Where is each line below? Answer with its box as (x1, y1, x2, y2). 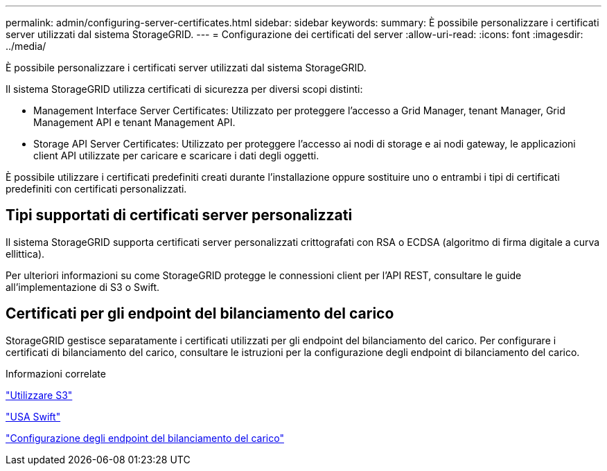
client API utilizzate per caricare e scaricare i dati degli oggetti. (33, 150, 319, 161)
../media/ (6, 40, 46, 52)
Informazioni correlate (6, 367, 106, 380)
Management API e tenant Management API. (33, 116, 236, 128)
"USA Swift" (6, 410, 61, 423)
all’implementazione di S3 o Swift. (6, 281, 160, 293)
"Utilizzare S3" (6, 389, 73, 401)
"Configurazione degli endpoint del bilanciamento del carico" (6, 432, 284, 444)
